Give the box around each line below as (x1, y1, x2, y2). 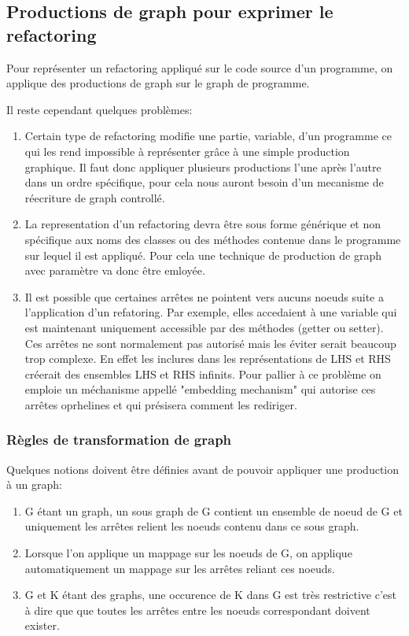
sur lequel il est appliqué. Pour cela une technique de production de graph (24, 246, 382, 263)
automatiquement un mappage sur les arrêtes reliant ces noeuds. (24, 560, 335, 576)
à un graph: (6, 476, 62, 493)
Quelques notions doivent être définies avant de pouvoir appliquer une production (6, 460, 399, 477)
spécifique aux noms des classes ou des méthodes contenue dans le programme (24, 231, 401, 247)
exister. (24, 617, 60, 634)
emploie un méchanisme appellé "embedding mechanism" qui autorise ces (24, 381, 376, 397)
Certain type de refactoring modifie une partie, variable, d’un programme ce (24, 128, 392, 144)
